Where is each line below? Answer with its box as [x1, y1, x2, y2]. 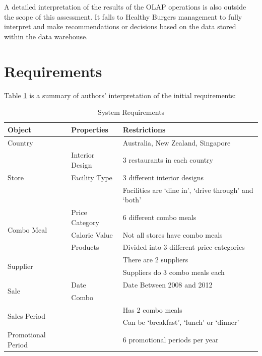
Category [71, 217, 99, 227]
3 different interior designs [122, 172, 204, 182]
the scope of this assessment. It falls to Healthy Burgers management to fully [4, 11, 242, 22]
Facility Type [71, 172, 112, 182]
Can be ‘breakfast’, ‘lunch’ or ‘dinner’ [122, 317, 239, 327]
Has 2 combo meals [122, 304, 182, 315]
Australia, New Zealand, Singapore [122, 137, 231, 148]
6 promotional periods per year [122, 334, 219, 345]
